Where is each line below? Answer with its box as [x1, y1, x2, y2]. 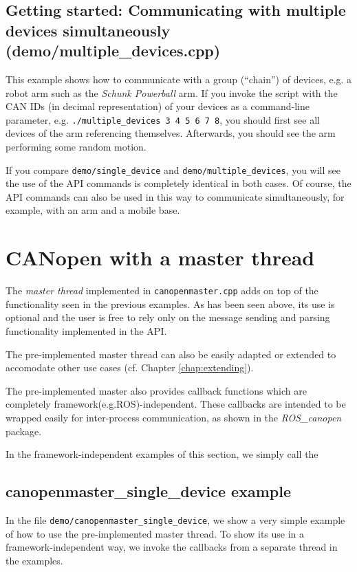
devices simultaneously [6, 19, 171, 41]
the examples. [6, 553, 63, 567]
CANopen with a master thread [6, 243, 315, 272]
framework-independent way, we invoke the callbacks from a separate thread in [6, 540, 338, 554]
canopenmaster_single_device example [6, 481, 291, 502]
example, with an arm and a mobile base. [6, 203, 180, 217]
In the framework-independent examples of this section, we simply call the [6, 447, 318, 461]
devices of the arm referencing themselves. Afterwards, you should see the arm [6, 126, 336, 140]
